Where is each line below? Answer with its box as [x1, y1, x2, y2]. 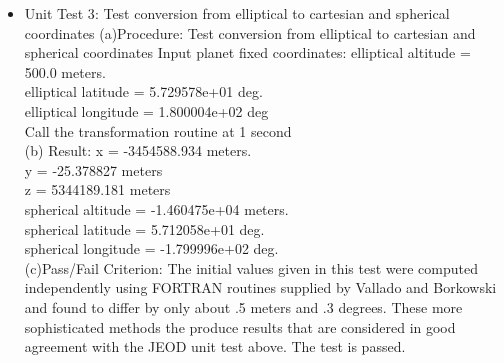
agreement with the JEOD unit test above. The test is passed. [24, 336, 406, 357]
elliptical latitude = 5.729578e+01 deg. [24, 81, 263, 102]
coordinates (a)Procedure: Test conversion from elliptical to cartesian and [24, 22, 476, 43]
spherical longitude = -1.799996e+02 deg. [24, 238, 279, 259]
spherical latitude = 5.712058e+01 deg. [24, 218, 265, 239]
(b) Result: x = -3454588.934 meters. [24, 140, 252, 161]
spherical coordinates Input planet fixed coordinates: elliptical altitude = [24, 42, 471, 63]
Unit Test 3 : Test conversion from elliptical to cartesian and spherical [24, 3, 450, 23]
